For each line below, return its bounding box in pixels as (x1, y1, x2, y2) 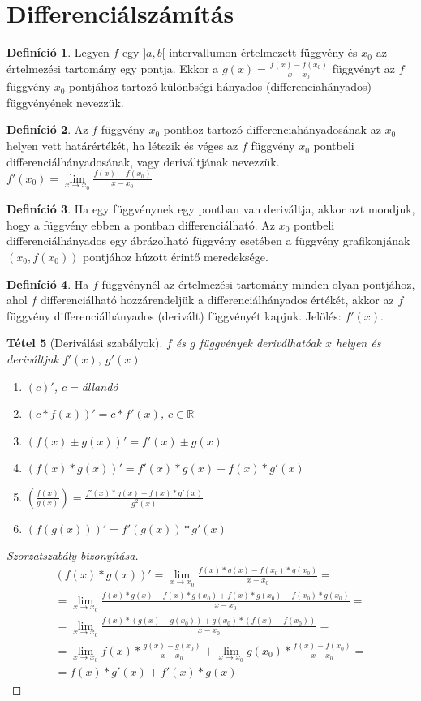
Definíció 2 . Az (6, 121, 88, 138)
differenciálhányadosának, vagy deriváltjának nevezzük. (6, 153, 280, 170)
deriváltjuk (6, 350, 58, 367)
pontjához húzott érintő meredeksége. (83, 247, 268, 264)
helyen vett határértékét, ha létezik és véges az (6, 137, 238, 154)
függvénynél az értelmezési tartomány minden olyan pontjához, (101, 275, 415, 292)
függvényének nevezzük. (6, 93, 124, 110)
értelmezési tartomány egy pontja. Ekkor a (6, 60, 219, 77)
